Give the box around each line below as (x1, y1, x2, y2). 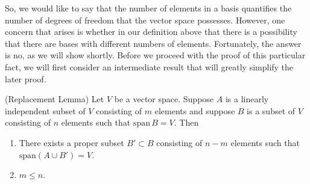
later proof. (5, 72, 46, 85)
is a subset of (247, 104, 296, 117)
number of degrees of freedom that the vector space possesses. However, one (5, 13, 285, 26)
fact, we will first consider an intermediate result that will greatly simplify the (5, 60, 294, 73)
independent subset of (5, 104, 86, 117)
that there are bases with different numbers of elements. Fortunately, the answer (5, 37, 302, 49)
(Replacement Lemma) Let (5, 93, 104, 105)
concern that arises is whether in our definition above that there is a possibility (5, 25, 297, 38)
